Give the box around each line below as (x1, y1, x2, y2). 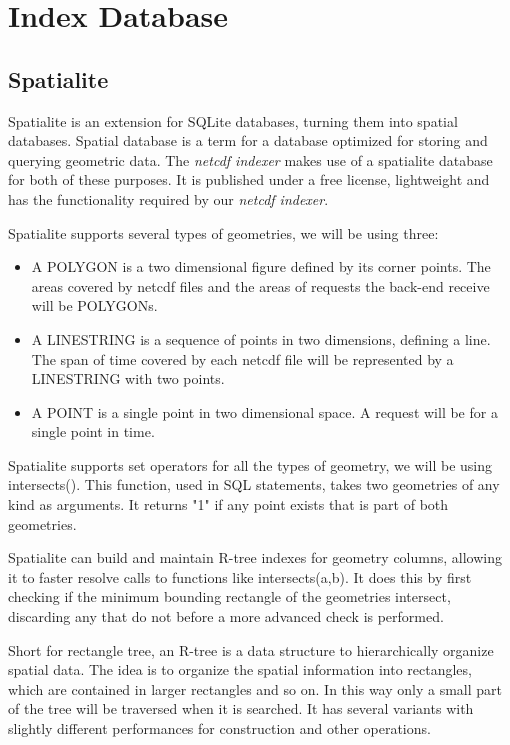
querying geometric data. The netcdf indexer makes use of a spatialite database (8, 149, 493, 170)
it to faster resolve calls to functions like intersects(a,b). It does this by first (8, 566, 472, 587)
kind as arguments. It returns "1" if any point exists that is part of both (8, 494, 449, 515)
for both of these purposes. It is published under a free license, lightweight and (8, 169, 490, 190)
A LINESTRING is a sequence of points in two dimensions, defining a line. (31, 328, 491, 349)
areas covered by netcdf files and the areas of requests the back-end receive (31, 275, 490, 296)
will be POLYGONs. (31, 295, 158, 316)
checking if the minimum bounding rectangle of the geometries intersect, (8, 586, 451, 607)
